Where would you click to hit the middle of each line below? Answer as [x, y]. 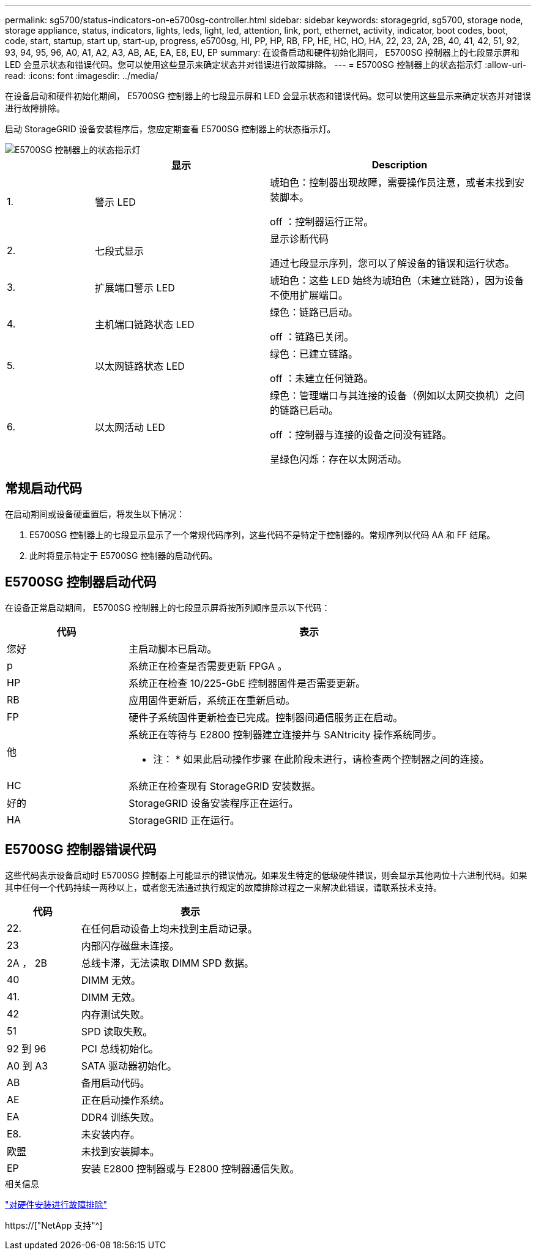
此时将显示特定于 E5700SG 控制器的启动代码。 [124, 555]
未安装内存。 [110, 1134]
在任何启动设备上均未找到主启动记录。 [169, 928]
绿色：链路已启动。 [314, 312]
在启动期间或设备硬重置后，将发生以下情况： [95, 514]
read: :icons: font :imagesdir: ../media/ [82, 76]
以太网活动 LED [130, 427]
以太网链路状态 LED [140, 366]
